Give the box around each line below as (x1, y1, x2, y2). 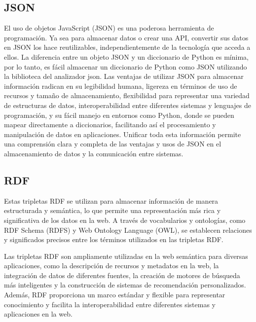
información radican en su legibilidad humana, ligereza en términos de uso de (4, 80, 237, 91)
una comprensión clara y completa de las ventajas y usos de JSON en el (4, 139, 221, 149)
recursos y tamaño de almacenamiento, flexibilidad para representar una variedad (4, 90, 250, 101)
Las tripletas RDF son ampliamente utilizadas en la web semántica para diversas (4, 250, 248, 261)
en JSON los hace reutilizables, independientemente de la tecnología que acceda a (4, 42, 251, 52)
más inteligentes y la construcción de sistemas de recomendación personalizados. (4, 280, 246, 290)
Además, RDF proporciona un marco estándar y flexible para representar (4, 289, 225, 300)
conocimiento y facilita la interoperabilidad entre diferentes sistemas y (4, 299, 216, 309)
